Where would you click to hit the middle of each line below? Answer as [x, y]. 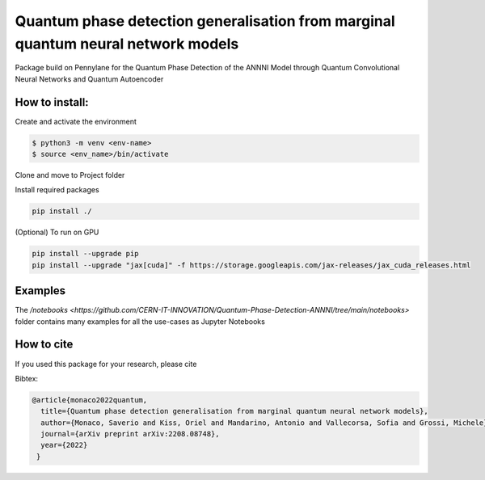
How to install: [52, 102]
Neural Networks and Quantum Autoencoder [89, 79]
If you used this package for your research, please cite [106, 364]
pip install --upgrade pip [85, 254]
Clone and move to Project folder [70, 175]
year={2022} [64, 445]
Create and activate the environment [76, 121]
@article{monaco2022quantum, [90, 400]
